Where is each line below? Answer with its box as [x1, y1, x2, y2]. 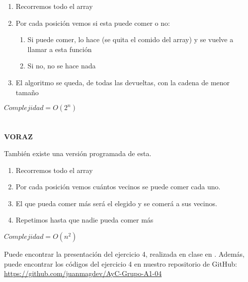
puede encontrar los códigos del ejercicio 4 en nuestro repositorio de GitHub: [4, 258, 237, 269]
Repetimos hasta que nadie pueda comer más [15, 215, 154, 225]
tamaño [15, 87, 39, 97]
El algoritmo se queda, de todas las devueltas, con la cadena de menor [15, 77, 230, 87]
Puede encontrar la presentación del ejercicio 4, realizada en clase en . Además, [4, 248, 245, 259]
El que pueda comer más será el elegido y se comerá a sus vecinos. [15, 198, 217, 208]
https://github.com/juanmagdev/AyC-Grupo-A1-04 [4, 268, 162, 279]
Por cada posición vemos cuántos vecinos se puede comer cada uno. [15, 181, 221, 192]
